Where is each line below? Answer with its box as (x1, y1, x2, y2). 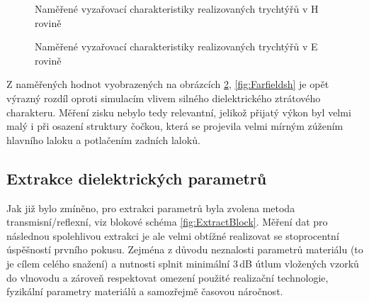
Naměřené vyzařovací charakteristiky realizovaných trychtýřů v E (35, 39, 318, 54)
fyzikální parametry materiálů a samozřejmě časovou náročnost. (6, 284, 283, 299)
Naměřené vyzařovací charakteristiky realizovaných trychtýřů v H (35, 1, 319, 16)
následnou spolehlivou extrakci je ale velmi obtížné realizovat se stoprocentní (6, 228, 339, 243)
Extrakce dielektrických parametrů (6, 167, 267, 189)
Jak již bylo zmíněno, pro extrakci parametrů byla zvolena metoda (6, 200, 295, 215)
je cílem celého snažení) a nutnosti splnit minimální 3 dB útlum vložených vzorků (6, 255, 359, 270)
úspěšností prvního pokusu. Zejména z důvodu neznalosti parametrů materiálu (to (6, 242, 363, 257)
